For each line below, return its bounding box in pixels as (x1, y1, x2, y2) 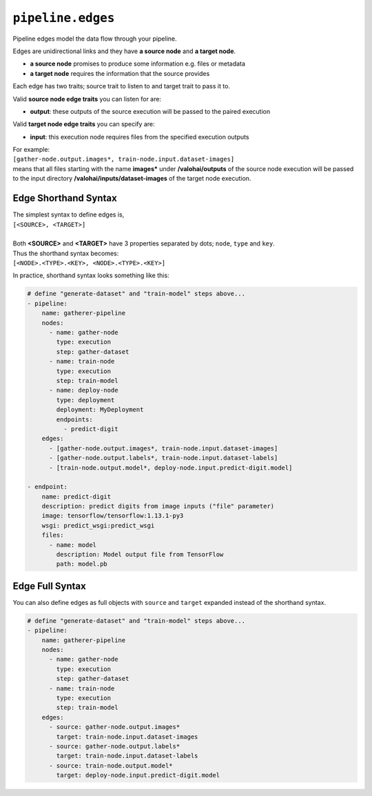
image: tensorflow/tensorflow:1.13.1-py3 (41, 512, 184, 520)
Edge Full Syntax (12, 580, 86, 592)
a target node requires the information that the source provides (30, 69, 210, 77)
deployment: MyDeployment (56, 406, 144, 414)
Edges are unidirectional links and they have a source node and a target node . (12, 47, 236, 55)
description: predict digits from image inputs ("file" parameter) (41, 502, 275, 510)
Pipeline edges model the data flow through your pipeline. (12, 34, 177, 43)
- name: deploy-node (49, 386, 118, 395)
